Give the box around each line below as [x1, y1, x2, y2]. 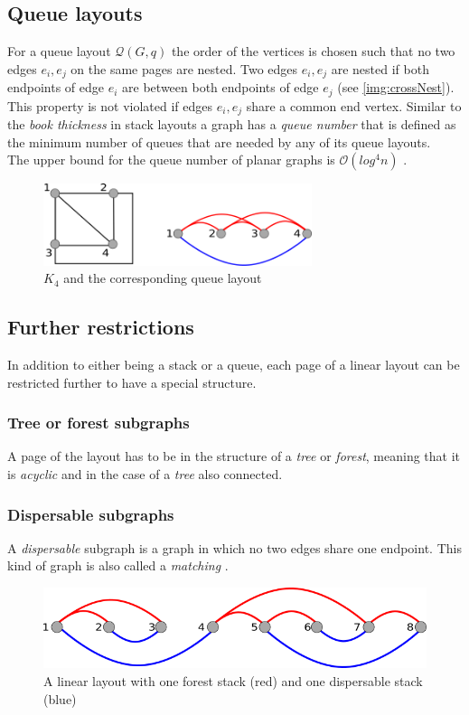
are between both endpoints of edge [122, 78, 319, 97]
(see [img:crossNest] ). [337, 78, 455, 97]
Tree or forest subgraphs [7, 411, 190, 434]
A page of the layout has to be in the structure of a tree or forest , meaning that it [7, 447, 461, 466]
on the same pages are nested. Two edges [70, 59, 298, 78]
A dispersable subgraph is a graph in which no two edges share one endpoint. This [7, 538, 462, 557]
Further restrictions [7, 313, 194, 341]
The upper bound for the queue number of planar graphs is [7, 150, 335, 169]
